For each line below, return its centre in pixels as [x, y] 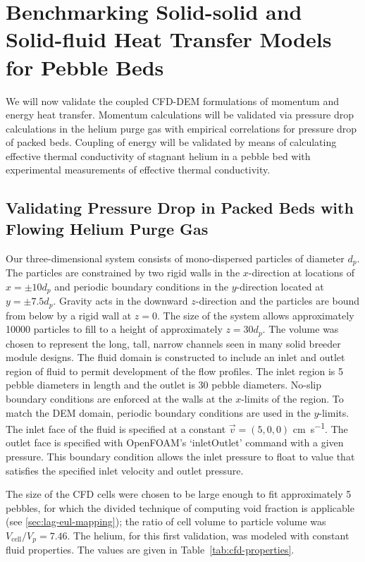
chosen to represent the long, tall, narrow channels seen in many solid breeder [173, 343]
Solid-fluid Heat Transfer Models [169, 39]
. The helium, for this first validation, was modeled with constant [208, 536]
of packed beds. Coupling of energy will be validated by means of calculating [171, 142]
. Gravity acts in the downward [120, 301]
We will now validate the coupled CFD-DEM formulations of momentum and [173, 100]
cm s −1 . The [320, 428]
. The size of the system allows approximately [256, 315]
